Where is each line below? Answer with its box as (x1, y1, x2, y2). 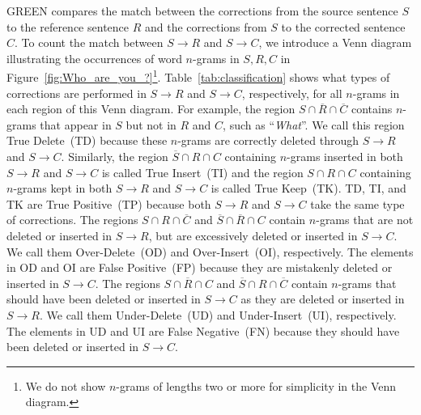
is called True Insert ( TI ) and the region (101, 163, 304, 180)
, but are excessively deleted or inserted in (148, 227, 358, 243)
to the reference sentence (6, 18, 130, 35)
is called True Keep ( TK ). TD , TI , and (210, 180, 406, 197)
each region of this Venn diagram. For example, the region (6, 100, 296, 117)
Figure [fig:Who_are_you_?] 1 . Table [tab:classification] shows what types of (6, 66, 390, 86)
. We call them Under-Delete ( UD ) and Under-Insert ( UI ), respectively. (39, 306, 397, 323)
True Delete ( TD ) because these (6, 132, 168, 149)
